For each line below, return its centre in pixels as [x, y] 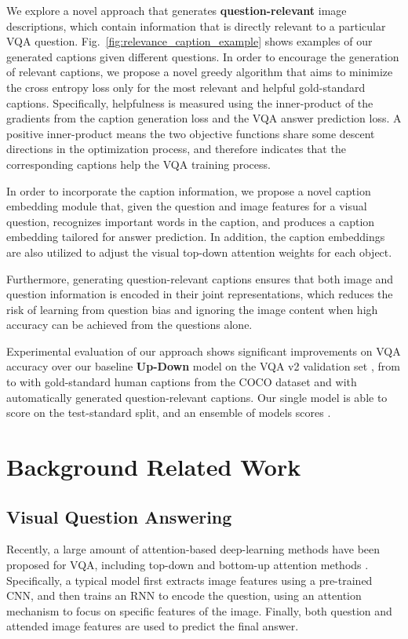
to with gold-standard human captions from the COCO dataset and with [182, 382]
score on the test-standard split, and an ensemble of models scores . [169, 413]
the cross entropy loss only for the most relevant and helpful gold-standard [186, 87]
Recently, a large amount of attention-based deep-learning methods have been [193, 549]
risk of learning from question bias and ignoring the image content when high [192, 309]
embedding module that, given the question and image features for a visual [187, 206]
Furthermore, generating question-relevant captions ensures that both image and [200, 278]
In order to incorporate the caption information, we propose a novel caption [189, 190]
